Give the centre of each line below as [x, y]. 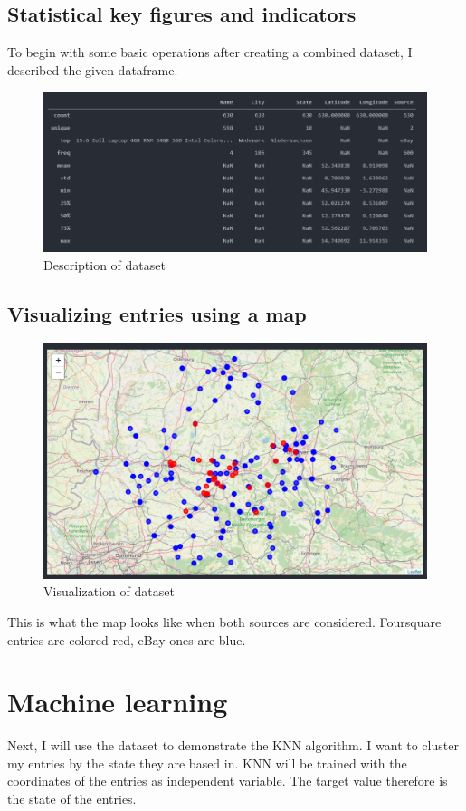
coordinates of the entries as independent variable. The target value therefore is [228, 781]
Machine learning [118, 702]
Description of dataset [105, 264]
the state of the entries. [72, 799]
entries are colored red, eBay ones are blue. [127, 639]
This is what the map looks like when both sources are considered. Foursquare [224, 621]
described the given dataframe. [93, 69]
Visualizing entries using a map [157, 313]
